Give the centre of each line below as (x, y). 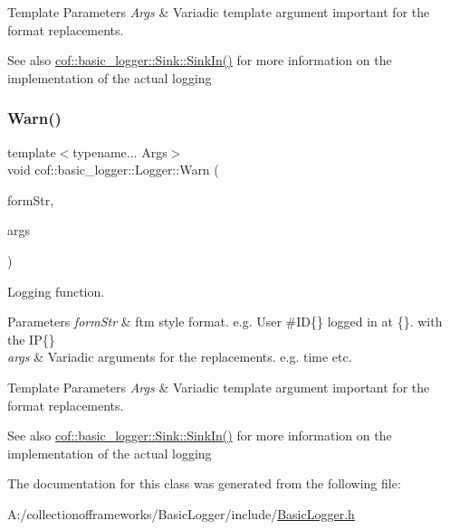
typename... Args (120, 151)
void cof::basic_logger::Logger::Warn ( (113, 170)
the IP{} (31, 339)
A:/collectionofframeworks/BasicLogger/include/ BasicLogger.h (181, 513)
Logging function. (56, 291)
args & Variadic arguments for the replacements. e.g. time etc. (180, 357)
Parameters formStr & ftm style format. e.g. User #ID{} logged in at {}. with (225, 322)
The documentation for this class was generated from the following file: (204, 483)
